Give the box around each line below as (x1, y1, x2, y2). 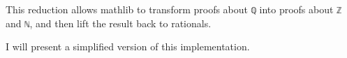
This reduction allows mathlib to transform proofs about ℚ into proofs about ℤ (6, 2, 342, 16)
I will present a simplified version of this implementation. (6, 39, 250, 54)
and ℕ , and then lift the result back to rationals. (6, 15, 212, 30)
